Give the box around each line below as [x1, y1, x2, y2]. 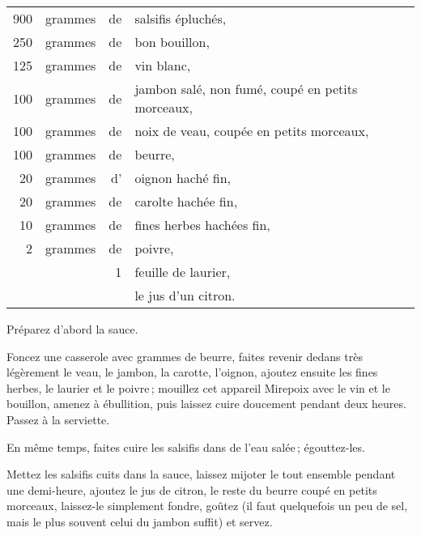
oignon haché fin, [134, 168, 232, 187]
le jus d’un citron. [134, 286, 236, 304]
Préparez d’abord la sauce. [6, 321, 138, 337]
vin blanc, [134, 56, 191, 74]
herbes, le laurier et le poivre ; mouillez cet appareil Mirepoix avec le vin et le [6, 379, 390, 396]
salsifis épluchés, [134, 9, 227, 28]
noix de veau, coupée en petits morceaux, [134, 121, 369, 140]
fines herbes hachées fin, [134, 215, 270, 234]
